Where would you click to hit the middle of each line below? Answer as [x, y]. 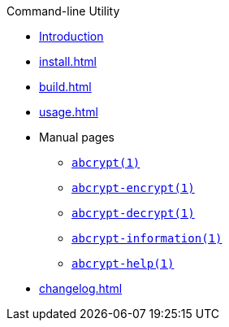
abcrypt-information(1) [147, 238]
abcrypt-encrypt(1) [133, 188]
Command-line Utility [63, 11]
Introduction [71, 36]
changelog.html [81, 288]
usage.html [69, 112]
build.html [65, 87]
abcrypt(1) [106, 163]
